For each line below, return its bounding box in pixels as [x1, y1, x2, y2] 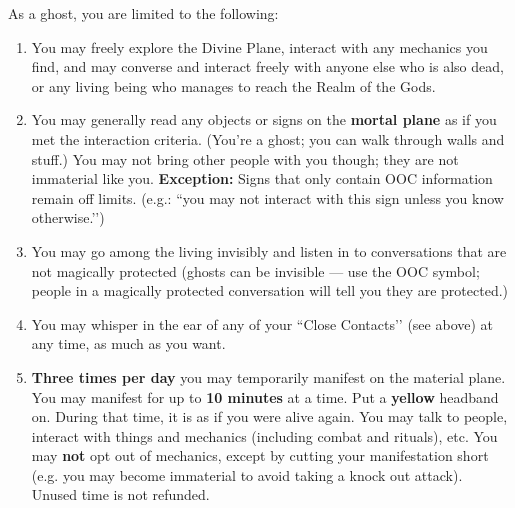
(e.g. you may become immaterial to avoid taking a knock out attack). [31, 464, 463, 485]
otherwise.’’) [31, 207, 105, 228]
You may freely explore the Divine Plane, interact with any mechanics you [31, 36, 488, 57]
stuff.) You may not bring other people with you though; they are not [31, 148, 459, 169]
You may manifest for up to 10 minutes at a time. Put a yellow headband [31, 386, 499, 407]
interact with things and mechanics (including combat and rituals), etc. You [31, 425, 498, 446]
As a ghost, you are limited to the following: [8, 3, 279, 23]
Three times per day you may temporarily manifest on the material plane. [31, 366, 506, 387]
